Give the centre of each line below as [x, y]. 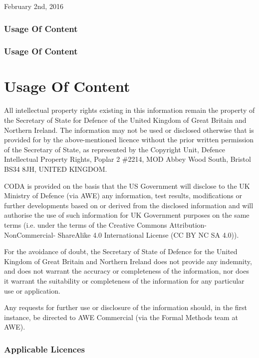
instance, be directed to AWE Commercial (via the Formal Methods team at [121, 317]
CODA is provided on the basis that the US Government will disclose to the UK [127, 185]
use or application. [32, 290]
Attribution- [188, 224]
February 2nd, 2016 [34, 6]
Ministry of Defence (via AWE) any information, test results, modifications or [123, 195]
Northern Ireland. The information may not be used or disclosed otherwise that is [129, 130]
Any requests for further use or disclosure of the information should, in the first [126, 307]
